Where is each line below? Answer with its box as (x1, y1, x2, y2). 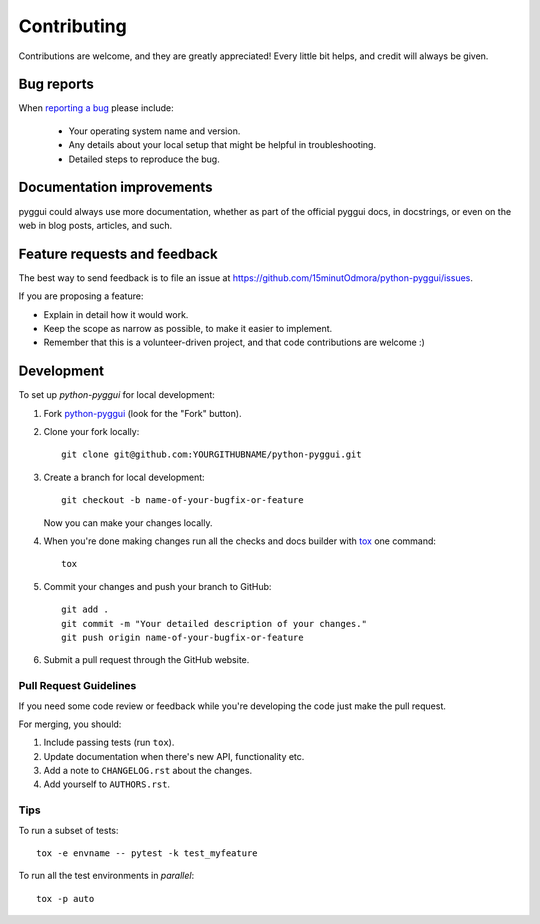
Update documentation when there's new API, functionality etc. (43, 750, 305, 762)
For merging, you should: (18, 718, 122, 730)
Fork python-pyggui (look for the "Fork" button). (43, 407, 242, 419)
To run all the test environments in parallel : (18, 870, 195, 882)
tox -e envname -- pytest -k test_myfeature (36, 848, 259, 859)
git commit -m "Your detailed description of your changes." (61, 618, 367, 629)
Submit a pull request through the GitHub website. (43, 654, 250, 666)
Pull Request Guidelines (18, 679, 137, 693)
